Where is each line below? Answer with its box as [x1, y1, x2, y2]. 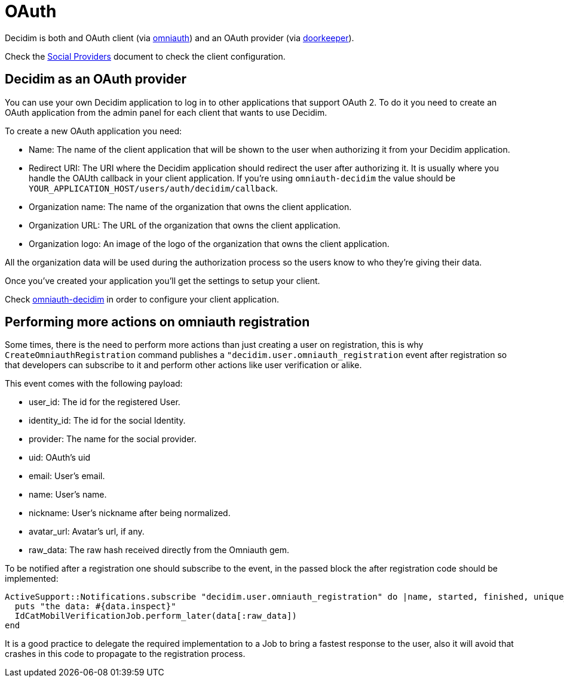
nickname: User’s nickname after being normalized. [29, 508, 231, 519]
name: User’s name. [29, 489, 107, 500]
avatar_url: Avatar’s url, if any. [29, 526, 145, 537]
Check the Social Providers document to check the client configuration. [5, 51, 286, 61]
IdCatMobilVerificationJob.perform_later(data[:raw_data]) [14, 611, 297, 621]
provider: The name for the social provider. [29, 434, 197, 445]
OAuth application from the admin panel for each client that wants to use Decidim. [5, 107, 327, 118]
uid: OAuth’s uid [29, 452, 91, 463]
